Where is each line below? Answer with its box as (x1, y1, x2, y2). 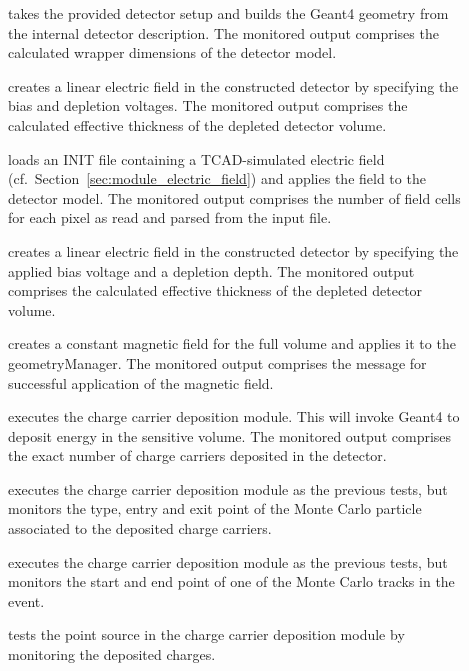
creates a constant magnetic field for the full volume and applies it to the (8, 333, 456, 354)
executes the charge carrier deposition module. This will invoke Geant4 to (8, 406, 460, 427)
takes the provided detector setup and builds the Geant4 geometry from (8, 3, 449, 23)
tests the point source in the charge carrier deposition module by (8, 624, 405, 645)
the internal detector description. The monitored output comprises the (8, 22, 439, 43)
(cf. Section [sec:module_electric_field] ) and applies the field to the (8, 168, 426, 189)
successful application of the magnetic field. (8, 372, 274, 393)
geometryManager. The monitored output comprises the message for (8, 352, 427, 373)
